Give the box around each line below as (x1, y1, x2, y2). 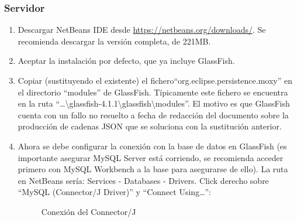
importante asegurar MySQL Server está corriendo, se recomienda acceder (18, 151, 284, 163)
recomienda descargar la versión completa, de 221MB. (18, 35, 211, 47)
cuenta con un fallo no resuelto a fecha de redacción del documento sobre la (18, 108, 289, 121)
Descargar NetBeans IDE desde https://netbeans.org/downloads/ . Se (18, 23, 266, 36)
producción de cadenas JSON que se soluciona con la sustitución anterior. (18, 120, 282, 132)
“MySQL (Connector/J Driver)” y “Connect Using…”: (18, 186, 212, 198)
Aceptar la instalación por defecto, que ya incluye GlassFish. (18, 54, 235, 67)
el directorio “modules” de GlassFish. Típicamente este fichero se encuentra (18, 86, 288, 98)
